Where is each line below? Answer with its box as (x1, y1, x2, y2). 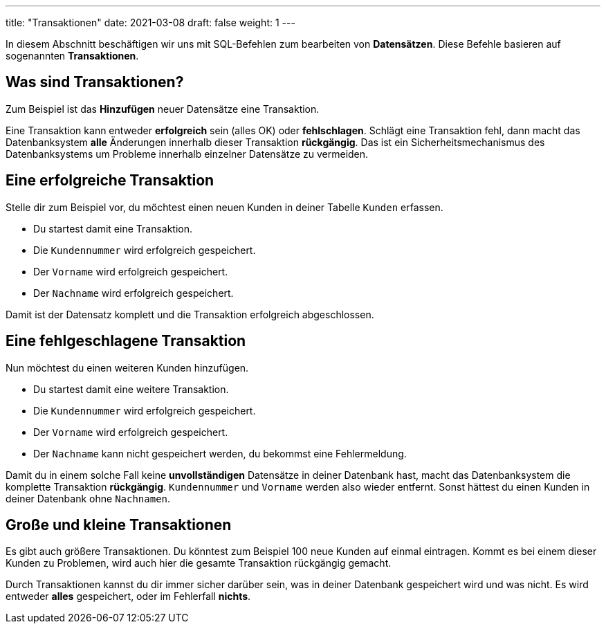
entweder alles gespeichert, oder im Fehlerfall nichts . (6, 590, 251, 603)
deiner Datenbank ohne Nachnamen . (6, 492, 171, 504)
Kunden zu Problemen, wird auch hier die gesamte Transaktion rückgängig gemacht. (6, 557, 392, 569)
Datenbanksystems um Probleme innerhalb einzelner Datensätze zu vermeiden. (6, 147, 369, 160)
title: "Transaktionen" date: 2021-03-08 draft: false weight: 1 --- (6, 17, 295, 28)
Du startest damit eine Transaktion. (33, 222, 193, 235)
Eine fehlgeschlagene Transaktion (6, 332, 246, 350)
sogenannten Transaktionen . (6, 50, 139, 62)
